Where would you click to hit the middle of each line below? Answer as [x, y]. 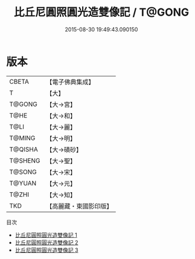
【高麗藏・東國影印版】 [79, 206]
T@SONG [23, 172]
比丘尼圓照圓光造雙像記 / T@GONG [101, 12]
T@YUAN [23, 183]
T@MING [22, 138]
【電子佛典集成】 [70, 82]
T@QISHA [24, 149]
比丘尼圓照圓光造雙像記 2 [46, 242]
